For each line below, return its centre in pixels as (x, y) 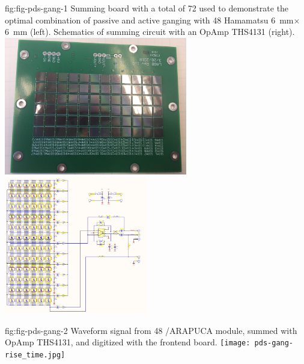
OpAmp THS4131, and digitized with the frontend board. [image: (128, 342)
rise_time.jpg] (35, 355)
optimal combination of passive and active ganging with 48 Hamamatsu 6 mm (149, 20)
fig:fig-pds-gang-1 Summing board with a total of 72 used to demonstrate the (147, 8)
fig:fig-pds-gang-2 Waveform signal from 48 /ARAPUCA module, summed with (151, 330)
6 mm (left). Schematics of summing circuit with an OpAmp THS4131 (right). (150, 32)
